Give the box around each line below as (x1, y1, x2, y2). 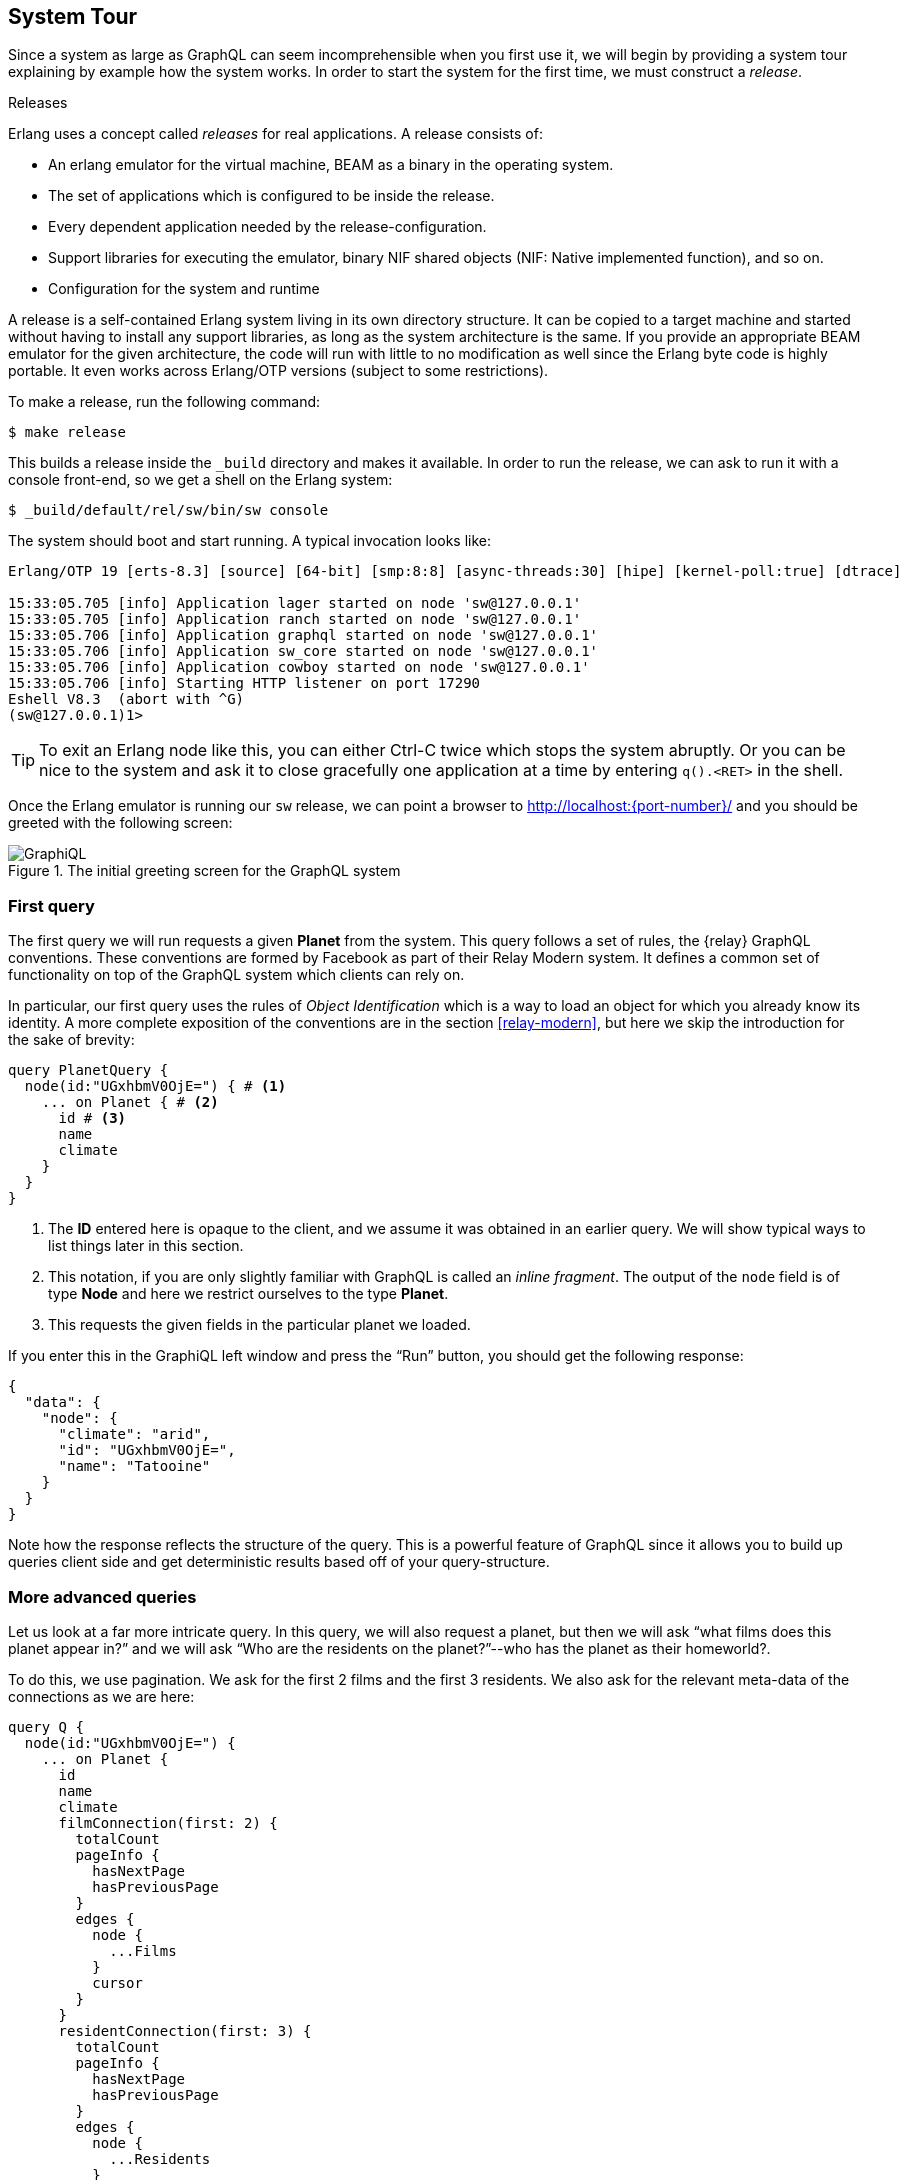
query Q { (8, 1718, 84, 1735)
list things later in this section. (48, 1237, 244, 1255)
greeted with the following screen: (8, 814, 233, 832)
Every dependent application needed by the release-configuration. (48, 218, 487, 236)
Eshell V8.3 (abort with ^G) (8, 691, 245, 708)
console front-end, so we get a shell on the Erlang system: (8, 471, 393, 489)
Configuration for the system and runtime (48, 280, 320, 298)
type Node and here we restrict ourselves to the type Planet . (48, 1285, 449, 1303)
